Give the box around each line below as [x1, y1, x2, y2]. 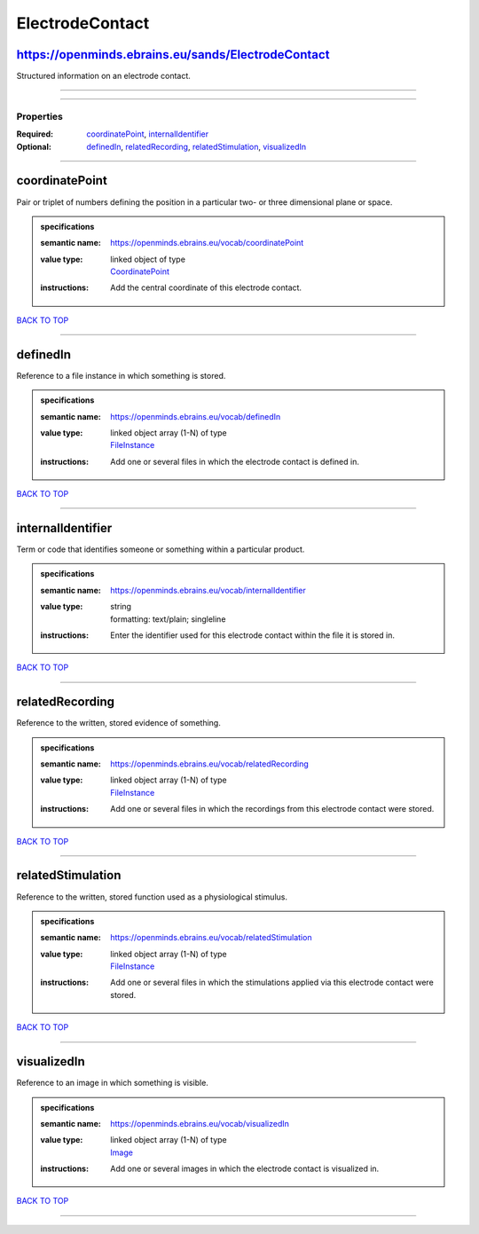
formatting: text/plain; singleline [110, 613, 226, 625]
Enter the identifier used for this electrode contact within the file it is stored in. [110, 630, 395, 641]
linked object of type [110, 254, 186, 264]
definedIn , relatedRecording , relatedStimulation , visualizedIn [86, 141, 307, 152]
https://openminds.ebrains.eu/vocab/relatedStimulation [110, 932, 312, 943]
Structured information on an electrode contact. [16, 71, 191, 82]
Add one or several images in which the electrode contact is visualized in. [110, 1163, 380, 1175]
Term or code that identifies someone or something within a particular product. [16, 544, 305, 554]
